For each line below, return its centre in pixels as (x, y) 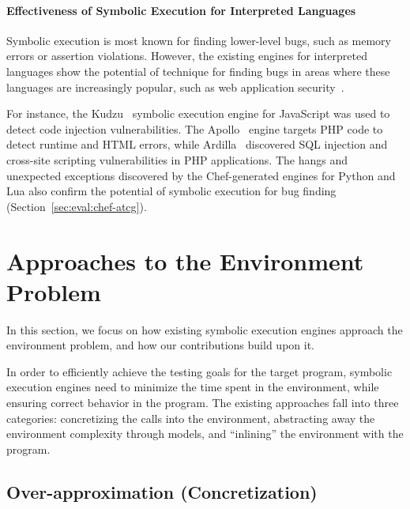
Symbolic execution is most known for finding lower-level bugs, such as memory (199, 40)
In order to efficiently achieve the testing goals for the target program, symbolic (199, 371)
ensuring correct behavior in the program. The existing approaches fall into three (203, 403)
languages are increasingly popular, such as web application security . (175, 87)
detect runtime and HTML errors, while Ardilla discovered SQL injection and (197, 144)
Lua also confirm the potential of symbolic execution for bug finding (171, 191)
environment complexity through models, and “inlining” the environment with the (205, 434)
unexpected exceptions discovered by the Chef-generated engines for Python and (201, 175)
